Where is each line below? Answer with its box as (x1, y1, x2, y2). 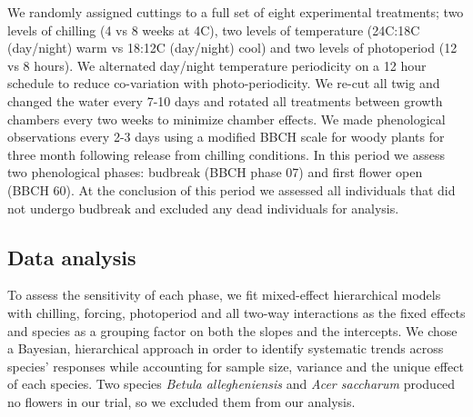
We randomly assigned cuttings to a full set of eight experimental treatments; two (7, 3, 464, 21)
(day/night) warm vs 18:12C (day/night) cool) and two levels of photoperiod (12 (7, 38, 458, 57)
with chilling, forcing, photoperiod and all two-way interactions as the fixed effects (7, 303, 466, 322)
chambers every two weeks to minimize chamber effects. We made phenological (7, 109, 446, 128)
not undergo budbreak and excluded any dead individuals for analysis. (7, 198, 399, 217)
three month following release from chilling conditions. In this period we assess (7, 144, 445, 164)
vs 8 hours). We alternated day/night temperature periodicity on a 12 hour (7, 55, 427, 74)
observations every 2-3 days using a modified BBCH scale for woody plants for (7, 127, 445, 146)
